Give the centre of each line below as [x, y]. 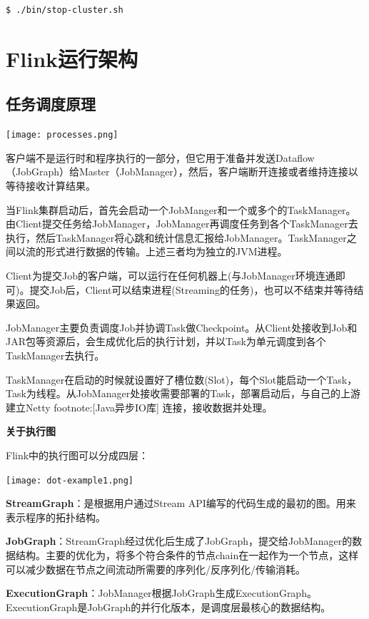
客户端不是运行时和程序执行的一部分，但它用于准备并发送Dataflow [160, 157]
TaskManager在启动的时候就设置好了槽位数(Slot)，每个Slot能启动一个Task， [182, 379]
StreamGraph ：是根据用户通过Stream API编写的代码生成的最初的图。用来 [181, 503]
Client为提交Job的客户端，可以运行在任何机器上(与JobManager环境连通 [171, 275]
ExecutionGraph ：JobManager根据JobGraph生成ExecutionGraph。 [161, 593]
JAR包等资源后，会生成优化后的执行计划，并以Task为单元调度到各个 [166, 341]
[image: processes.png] [62, 135]
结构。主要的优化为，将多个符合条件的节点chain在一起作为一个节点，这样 [187, 554]
